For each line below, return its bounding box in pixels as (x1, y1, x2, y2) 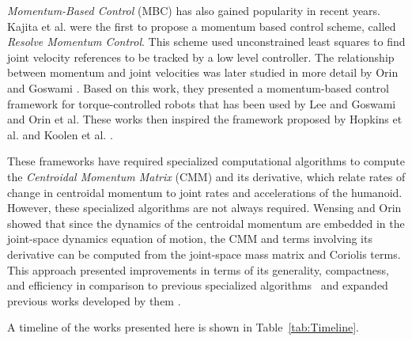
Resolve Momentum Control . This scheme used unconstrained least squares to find (7, 33, 406, 50)
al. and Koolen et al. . (7, 126, 113, 142)
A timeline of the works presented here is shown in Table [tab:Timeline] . (7, 319, 359, 335)
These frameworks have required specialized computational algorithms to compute (7, 153, 405, 169)
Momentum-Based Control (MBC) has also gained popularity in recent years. (7, 2, 381, 18)
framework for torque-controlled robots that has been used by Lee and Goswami (7, 95, 396, 112)
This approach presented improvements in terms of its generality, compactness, (7, 261, 389, 278)
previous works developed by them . (7, 292, 181, 309)
